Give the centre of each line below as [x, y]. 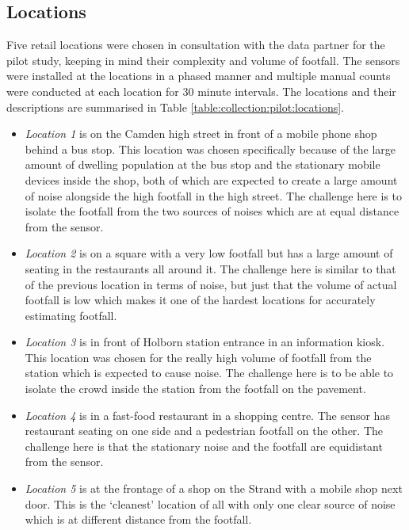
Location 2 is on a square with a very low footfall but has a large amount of [209, 253]
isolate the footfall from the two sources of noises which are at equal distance [212, 211]
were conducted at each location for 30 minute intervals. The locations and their [201, 91]
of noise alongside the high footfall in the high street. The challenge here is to [214, 195]
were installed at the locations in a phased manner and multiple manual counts [199, 76]
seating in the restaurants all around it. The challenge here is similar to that [210, 268]
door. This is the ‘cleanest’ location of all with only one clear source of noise [210, 503]
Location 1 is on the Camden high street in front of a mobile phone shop [201, 133]
